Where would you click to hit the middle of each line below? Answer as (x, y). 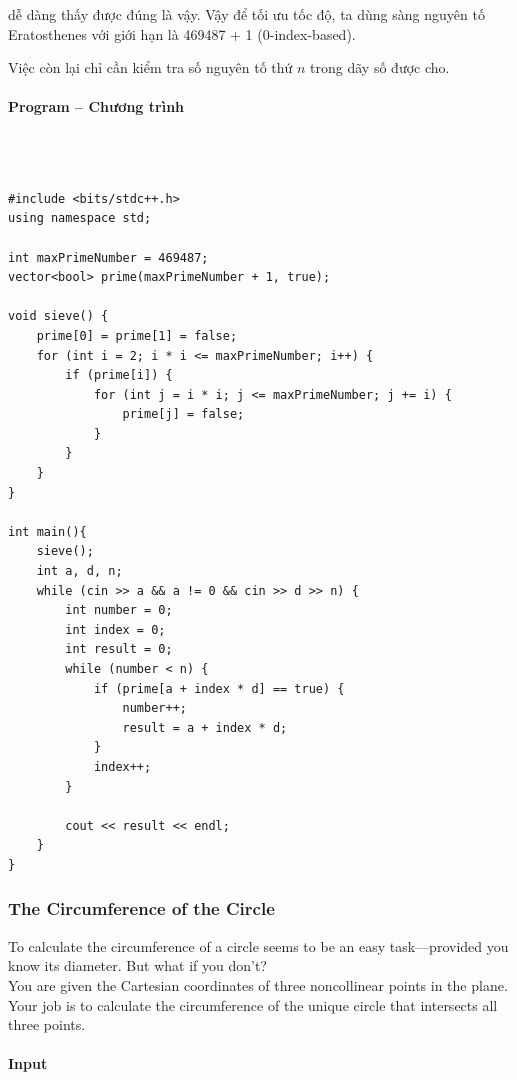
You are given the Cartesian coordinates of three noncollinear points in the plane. (258, 984)
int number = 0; (119, 610)
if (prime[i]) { (119, 375)
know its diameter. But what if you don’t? (137, 965)
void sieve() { (58, 316)
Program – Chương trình (96, 106)
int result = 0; (119, 649)
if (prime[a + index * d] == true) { (219, 688)
